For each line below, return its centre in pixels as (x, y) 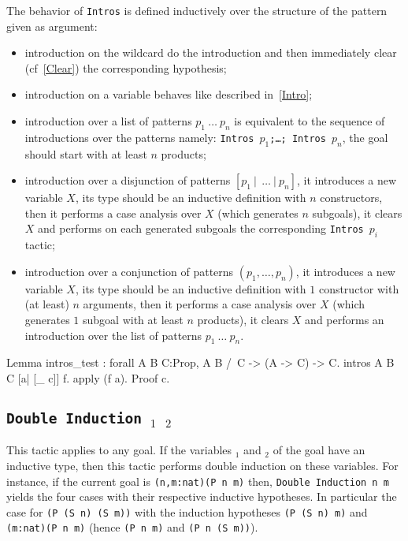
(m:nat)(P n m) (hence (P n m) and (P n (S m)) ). (132, 527)
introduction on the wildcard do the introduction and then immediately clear (211, 52)
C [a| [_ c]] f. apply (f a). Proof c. (88, 377)
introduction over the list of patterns (113, 335)
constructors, (351, 198)
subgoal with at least (133, 319)
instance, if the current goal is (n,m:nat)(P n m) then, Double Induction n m (198, 481)
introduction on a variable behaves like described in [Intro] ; (169, 94)
